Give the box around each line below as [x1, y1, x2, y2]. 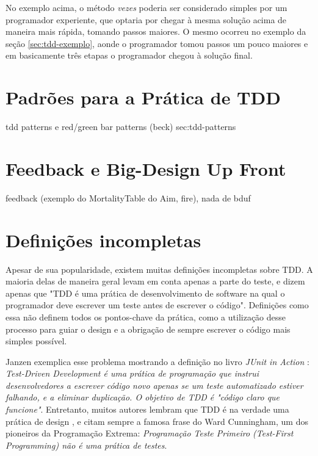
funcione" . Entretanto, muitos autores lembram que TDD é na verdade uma [5, 403, 289, 416]
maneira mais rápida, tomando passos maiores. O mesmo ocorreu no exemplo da [5, 25, 306, 38]
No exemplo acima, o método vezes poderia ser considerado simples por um [5, 1, 287, 13]
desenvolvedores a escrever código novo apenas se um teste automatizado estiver [5, 378, 303, 391]
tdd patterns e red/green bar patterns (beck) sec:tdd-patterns [5, 120, 236, 133]
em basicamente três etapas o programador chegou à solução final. [5, 49, 253, 62]
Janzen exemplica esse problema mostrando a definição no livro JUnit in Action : [5, 355, 309, 367]
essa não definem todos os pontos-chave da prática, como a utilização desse [5, 310, 286, 323]
